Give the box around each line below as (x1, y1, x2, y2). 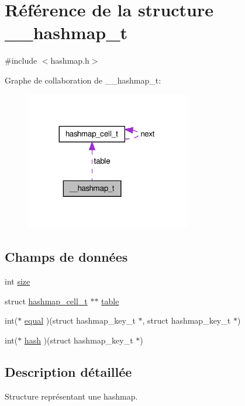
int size (5, 275, 30, 287)
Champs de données (5, 248, 128, 266)
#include (5, 54, 37, 67)
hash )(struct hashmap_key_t (24, 334, 133, 346)
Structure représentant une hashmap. (5, 390, 138, 402)
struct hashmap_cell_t (5, 294, 88, 307)
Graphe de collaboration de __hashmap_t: (5, 74, 161, 86)
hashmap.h (50, 54, 89, 67)
